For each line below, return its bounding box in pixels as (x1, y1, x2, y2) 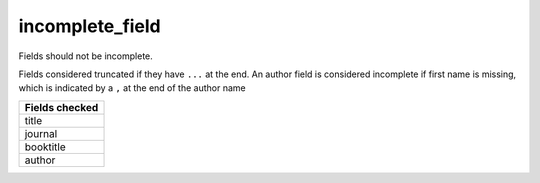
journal (24, 126, 58, 140)
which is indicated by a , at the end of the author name (18, 82, 246, 94)
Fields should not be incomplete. (18, 50, 154, 62)
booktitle (24, 140, 67, 154)
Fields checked (24, 100, 99, 114)
